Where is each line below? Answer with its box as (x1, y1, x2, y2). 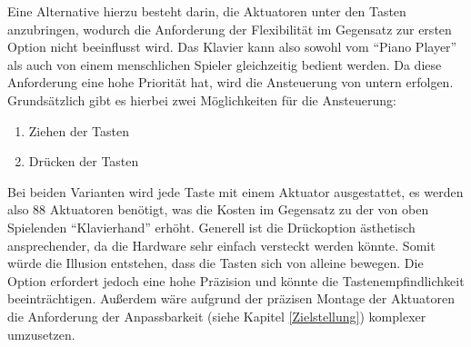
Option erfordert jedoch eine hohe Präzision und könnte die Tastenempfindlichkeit (7, 271, 465, 290)
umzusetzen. (7, 324, 75, 343)
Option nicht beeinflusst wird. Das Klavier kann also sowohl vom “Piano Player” (7, 37, 457, 56)
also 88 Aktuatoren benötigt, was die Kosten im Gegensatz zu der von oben (7, 200, 429, 219)
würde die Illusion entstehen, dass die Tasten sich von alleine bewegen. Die (7, 253, 424, 273)
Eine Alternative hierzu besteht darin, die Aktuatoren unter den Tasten (7, 2, 406, 20)
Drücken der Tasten (28, 152, 139, 171)
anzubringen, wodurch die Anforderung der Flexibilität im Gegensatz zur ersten (7, 19, 452, 38)
